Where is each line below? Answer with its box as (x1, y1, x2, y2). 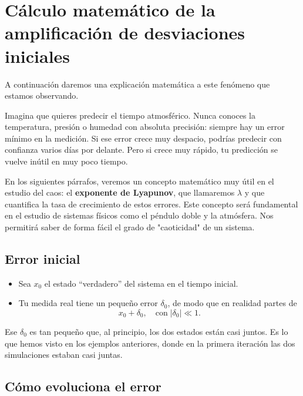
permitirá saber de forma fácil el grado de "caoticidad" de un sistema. (5, 221, 255, 233)
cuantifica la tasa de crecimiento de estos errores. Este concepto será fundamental (5, 197, 298, 210)
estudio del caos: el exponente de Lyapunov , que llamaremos (5, 186, 235, 199)
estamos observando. (5, 89, 79, 102)
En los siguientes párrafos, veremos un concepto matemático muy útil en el (5, 174, 274, 187)
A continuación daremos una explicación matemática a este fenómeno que (5, 78, 270, 90)
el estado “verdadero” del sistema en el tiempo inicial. (44, 277, 238, 289)
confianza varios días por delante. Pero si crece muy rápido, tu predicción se (5, 143, 278, 156)
